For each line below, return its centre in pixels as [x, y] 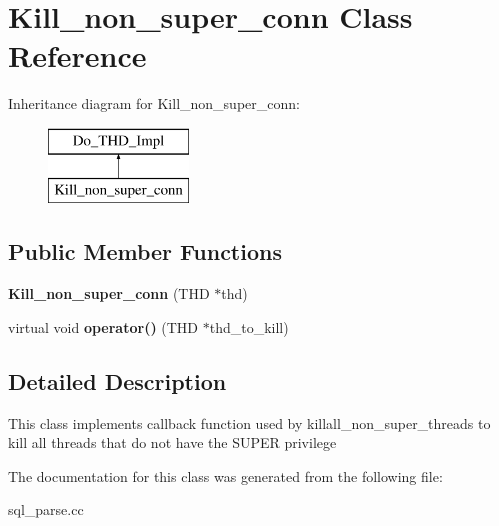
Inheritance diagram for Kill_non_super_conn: [154, 103]
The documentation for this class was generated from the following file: [225, 475]
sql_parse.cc [46, 509]
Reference [77, 55]
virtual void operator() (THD [103, 326]
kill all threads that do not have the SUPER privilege [172, 442]
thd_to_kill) [249, 326]
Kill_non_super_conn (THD [109, 293]
